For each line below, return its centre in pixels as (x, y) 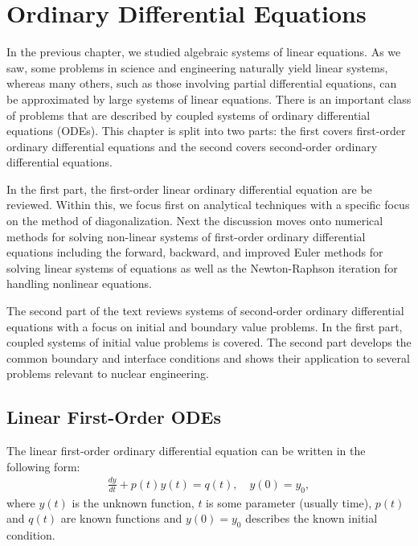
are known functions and (121, 518)
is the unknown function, (133, 502)
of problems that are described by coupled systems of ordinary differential (189, 115)
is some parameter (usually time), (289, 502)
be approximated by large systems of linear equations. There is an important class (209, 99)
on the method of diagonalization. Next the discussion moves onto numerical (195, 221)
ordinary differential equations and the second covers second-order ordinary (192, 146)
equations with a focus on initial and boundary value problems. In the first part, (205, 326)
